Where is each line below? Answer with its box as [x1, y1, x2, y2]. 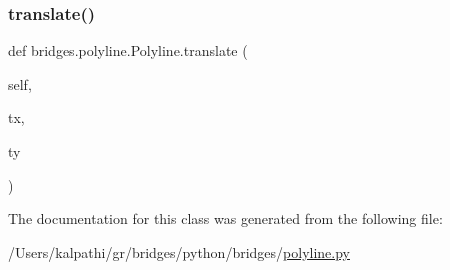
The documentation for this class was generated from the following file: [8, 208, 443, 229]
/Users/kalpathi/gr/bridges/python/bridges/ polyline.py [8, 241, 350, 262]
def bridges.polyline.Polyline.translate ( [8, 40, 248, 61]
